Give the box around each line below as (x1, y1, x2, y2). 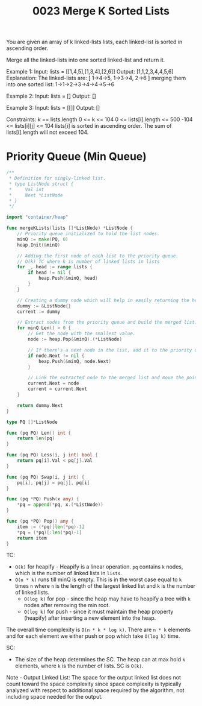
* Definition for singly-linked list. (8, 175, 106, 181)
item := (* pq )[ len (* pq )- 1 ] (17, 523, 85, 530)
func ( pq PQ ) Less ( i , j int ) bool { (6, 452, 98, 458)
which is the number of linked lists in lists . (14, 570, 122, 577)
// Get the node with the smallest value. (28, 330, 136, 337)
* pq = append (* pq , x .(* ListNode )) (17, 502, 103, 508)
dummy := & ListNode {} (17, 303, 71, 309)
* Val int (8, 186, 44, 192)
